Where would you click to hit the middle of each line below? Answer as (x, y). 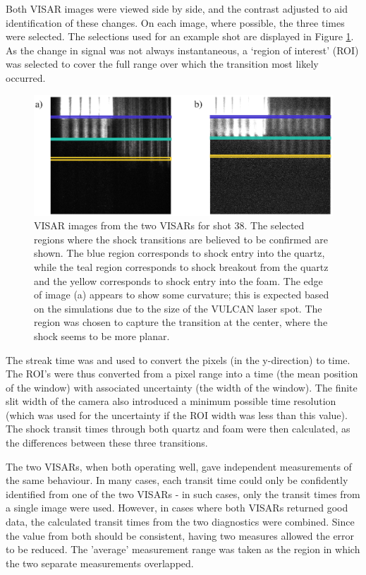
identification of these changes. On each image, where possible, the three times (175, 22)
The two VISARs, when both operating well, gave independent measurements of (179, 466)
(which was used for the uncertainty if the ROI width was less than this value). (177, 414)
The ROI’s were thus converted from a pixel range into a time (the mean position (182, 374)
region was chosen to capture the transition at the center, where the (181, 322)
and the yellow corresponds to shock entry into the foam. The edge (178, 280)
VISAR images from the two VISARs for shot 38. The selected (169, 225)
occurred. (26, 77)
